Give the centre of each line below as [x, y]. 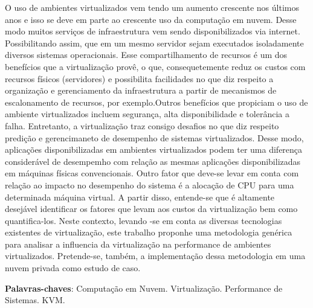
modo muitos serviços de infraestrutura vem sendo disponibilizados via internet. [153, 31]
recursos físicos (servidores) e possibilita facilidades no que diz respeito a [139, 78]
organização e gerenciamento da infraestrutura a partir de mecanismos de [141, 90]
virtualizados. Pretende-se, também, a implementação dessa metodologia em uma [155, 256]
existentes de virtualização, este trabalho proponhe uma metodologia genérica [149, 232]
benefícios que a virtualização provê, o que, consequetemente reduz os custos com [155, 66]
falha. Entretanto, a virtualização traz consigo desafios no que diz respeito [142, 125]
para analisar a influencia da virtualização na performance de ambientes [138, 244]
